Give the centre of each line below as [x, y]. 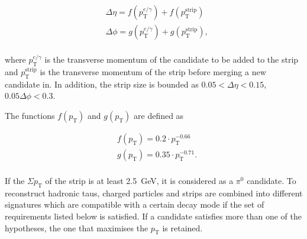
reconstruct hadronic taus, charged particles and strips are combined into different [154, 193]
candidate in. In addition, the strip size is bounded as [102, 84]
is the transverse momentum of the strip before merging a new [153, 71]
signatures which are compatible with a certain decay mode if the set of [135, 204]
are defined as [159, 115]
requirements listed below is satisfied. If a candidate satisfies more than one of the [153, 216]
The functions [30, 115]
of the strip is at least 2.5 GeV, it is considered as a [139, 180]
